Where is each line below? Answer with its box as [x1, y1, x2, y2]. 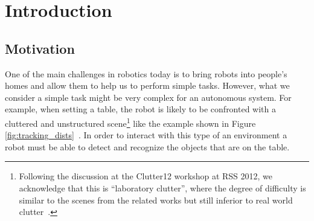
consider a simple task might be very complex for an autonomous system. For [5, 91, 292, 103]
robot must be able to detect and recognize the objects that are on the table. [5, 140, 290, 153]
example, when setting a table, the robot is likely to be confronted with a [5, 103, 277, 115]
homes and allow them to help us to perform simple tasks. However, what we [5, 79, 290, 92]
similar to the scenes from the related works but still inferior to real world [19, 193, 293, 206]
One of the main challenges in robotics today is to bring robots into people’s [5, 67, 287, 80]
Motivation [5, 39, 75, 57]
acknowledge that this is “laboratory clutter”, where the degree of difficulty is [19, 181, 306, 194]
